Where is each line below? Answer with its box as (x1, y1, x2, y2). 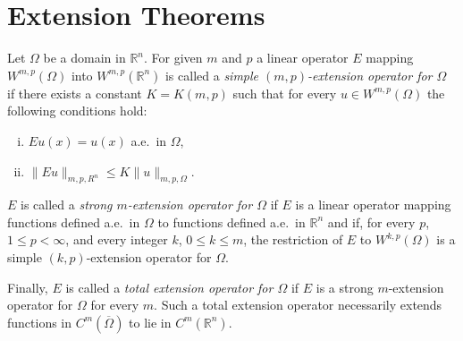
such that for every (232, 83, 337, 102)
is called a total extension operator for (65, 277, 274, 296)
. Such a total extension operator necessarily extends (154, 295, 442, 314)
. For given (144, 48, 203, 67)
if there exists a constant (7, 83, 142, 102)
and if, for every (327, 212, 416, 231)
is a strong (316, 277, 374, 296)
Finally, (7, 277, 48, 296)
